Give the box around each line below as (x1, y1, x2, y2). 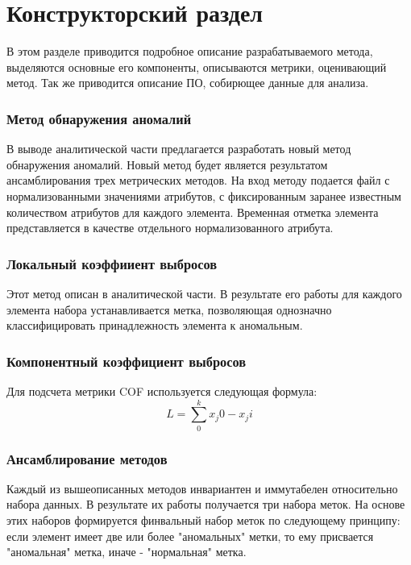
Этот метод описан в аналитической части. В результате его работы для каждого (6, 285, 402, 301)
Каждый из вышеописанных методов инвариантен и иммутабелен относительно (6, 480, 398, 496)
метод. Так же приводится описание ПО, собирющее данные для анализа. (6, 74, 369, 91)
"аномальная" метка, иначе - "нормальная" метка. (6, 543, 247, 560)
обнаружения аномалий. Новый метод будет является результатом (6, 156, 328, 172)
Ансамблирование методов (6, 448, 168, 468)
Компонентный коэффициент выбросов (6, 351, 247, 371)
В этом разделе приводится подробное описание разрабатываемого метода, (6, 43, 373, 60)
